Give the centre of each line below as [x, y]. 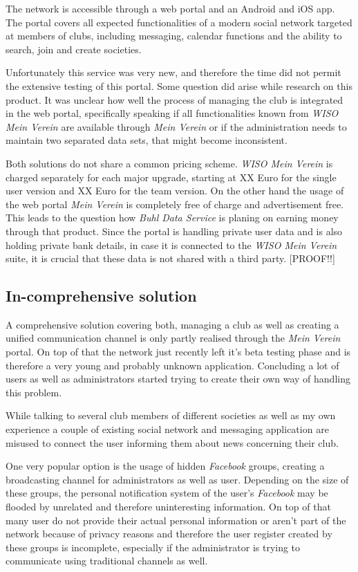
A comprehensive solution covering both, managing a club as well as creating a [172, 324]
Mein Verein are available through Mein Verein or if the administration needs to [176, 126]
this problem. [34, 392]
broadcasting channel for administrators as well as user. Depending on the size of [177, 479]
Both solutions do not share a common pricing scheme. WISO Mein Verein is [169, 163]
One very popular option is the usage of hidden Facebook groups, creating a [165, 466]
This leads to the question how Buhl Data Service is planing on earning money [172, 218]
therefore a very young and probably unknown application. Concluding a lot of [172, 365]
